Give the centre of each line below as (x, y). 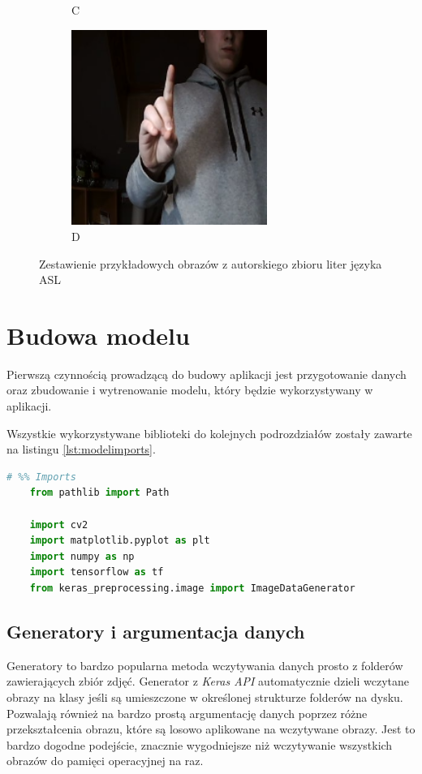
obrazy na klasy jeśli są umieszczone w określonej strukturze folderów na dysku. (205, 697)
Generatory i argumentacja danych (156, 631)
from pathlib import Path (99, 493)
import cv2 (59, 525)
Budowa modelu (98, 335)
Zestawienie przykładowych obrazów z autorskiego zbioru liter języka (211, 263)
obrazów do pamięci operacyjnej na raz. (105, 761)
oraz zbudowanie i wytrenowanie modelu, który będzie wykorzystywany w (190, 390)
